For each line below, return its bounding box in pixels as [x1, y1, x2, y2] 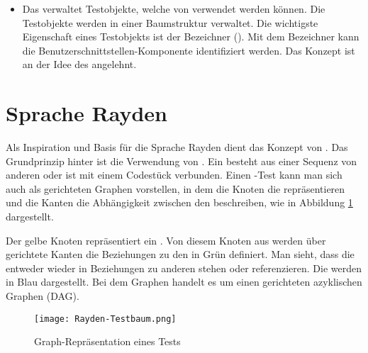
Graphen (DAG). [6, 288, 79, 303]
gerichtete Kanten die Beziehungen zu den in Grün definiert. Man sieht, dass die [6, 247, 355, 262]
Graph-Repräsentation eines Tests [34, 334, 181, 349]
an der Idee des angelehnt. [22, 57, 137, 72]
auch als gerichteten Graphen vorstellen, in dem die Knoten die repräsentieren [6, 181, 345, 196]
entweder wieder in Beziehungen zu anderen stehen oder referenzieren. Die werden [6, 260, 362, 275]
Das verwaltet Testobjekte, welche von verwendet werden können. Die [22, 1, 325, 16]
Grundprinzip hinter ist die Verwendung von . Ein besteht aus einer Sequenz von [6, 153, 357, 168]
